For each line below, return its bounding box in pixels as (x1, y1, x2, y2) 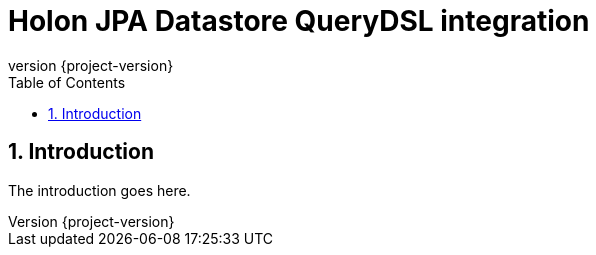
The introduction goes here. (8, 181, 191, 199)
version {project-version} (8, 56, 174, 74)
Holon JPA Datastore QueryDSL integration (8, 4, 590, 38)
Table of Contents (8, 73, 126, 91)
